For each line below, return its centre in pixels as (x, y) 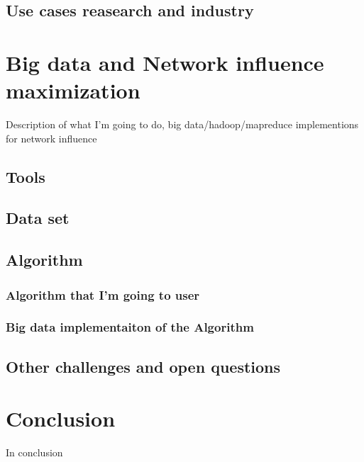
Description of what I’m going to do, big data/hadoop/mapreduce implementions (182, 124)
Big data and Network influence (165, 62)
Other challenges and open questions (143, 366)
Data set (38, 218)
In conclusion (34, 452)
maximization (73, 90)
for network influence (51, 138)
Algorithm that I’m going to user (103, 294)
